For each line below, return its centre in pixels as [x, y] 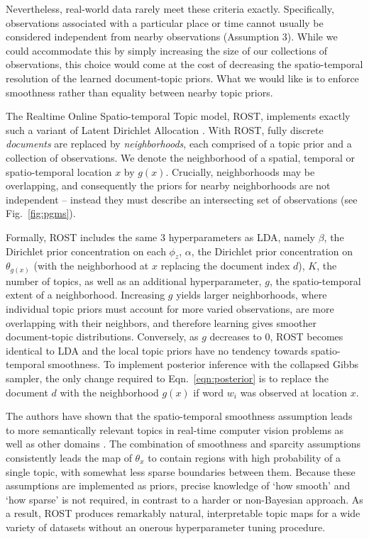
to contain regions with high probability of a [244, 457]
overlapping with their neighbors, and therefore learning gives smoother [161, 322]
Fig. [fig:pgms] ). [41, 213]
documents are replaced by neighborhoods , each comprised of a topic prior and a [179, 144]
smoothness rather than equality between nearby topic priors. [139, 92]
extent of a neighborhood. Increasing [86, 295]
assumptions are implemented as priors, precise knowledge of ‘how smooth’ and [178, 485]
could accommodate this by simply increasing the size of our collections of [167, 50]
